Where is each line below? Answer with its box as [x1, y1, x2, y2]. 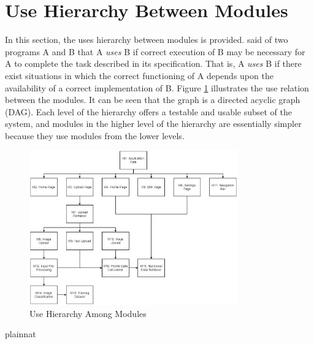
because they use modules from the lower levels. [5, 129, 185, 142]
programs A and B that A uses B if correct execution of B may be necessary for [5, 45, 305, 58]
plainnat [5, 327, 36, 340]
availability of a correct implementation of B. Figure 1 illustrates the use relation [5, 81, 309, 94]
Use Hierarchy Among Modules [29, 307, 147, 319]
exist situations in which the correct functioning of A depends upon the [5, 69, 274, 82]
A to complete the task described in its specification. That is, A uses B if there [5, 57, 302, 70]
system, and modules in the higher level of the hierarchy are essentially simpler [5, 117, 302, 130]
